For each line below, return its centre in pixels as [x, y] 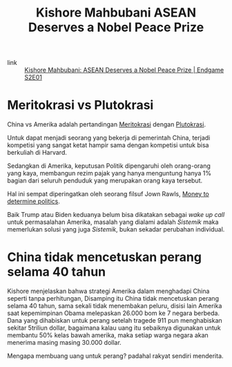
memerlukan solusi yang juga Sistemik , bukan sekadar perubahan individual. [116, 229]
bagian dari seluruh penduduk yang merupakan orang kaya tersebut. [105, 180]
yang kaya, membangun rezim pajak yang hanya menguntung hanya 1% [109, 173]
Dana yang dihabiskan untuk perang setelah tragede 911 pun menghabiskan [115, 321]
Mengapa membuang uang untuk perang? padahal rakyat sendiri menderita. [115, 356]
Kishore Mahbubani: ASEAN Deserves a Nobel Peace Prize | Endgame [124, 70]
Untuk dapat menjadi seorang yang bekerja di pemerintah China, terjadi [109, 138]
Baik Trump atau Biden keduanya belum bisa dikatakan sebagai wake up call [116, 215]
